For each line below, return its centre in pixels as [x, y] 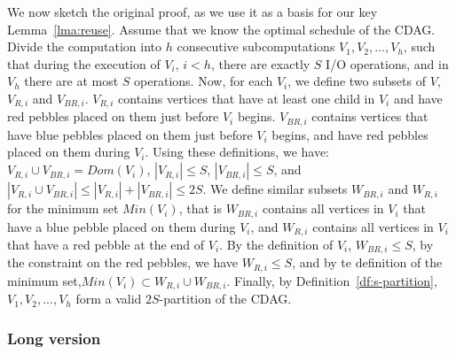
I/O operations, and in [387, 63]
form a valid [109, 299]
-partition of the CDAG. [225, 299]
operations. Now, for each [204, 81]
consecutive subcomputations [256, 46]
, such [419, 46]
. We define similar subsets [275, 189]
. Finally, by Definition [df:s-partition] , [332, 280]
